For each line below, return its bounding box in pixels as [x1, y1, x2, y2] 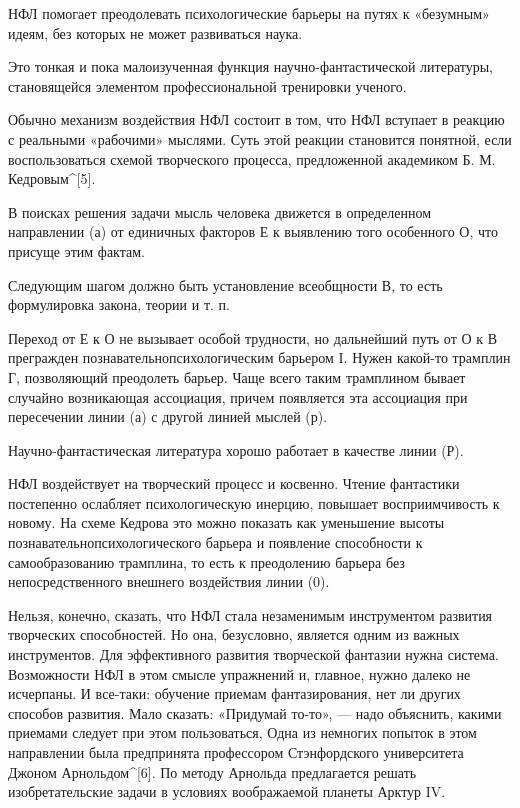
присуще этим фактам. [8, 240, 145, 261]
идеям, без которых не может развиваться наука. [8, 22, 303, 43]
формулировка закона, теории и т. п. [8, 294, 230, 315]
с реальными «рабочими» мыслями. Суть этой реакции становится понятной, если [8, 128, 512, 149]
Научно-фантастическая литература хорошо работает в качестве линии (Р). [8, 439, 464, 460]
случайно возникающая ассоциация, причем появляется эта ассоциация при [8, 386, 468, 407]
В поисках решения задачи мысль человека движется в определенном [8, 201, 432, 222]
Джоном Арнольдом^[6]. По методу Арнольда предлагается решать [8, 761, 417, 782]
